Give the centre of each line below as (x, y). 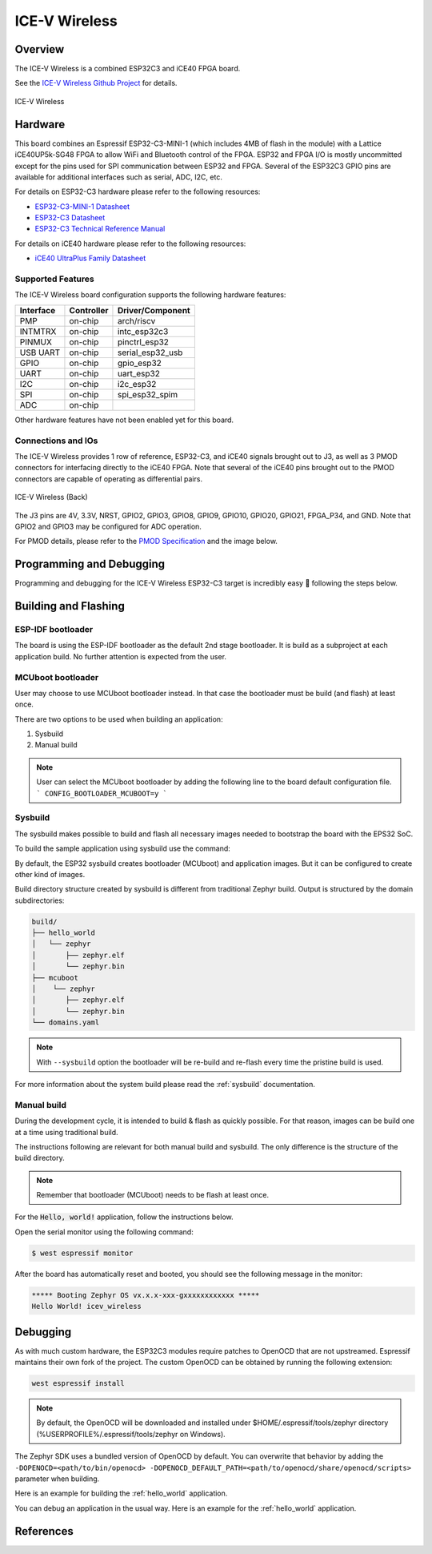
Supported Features (55, 279)
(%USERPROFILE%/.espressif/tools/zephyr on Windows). (131, 1434)
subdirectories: (40, 900)
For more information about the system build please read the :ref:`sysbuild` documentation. (165, 1084)
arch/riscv (136, 320)
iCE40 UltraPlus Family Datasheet (90, 258)
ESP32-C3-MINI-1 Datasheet (82, 206)
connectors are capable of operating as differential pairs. (109, 479)
